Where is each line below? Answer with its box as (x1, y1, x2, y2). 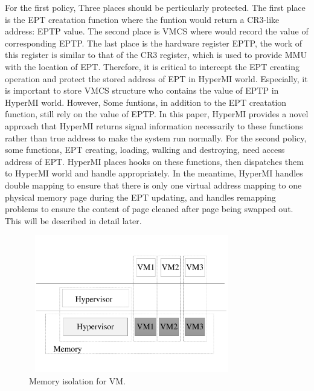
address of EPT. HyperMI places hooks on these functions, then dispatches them (5, 155, 304, 167)
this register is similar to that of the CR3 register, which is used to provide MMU (5, 48, 307, 61)
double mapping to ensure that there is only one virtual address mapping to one (5, 178, 302, 191)
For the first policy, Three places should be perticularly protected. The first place (5, 1, 306, 13)
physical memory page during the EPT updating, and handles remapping (5, 190, 276, 203)
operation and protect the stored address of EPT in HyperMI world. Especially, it (5, 72, 308, 85)
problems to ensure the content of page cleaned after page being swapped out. (5, 202, 293, 215)
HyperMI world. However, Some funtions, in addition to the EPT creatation (5, 95, 287, 108)
